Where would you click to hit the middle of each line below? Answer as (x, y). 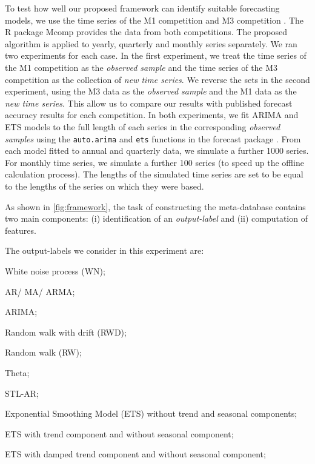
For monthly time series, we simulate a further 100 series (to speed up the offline (154, 162)
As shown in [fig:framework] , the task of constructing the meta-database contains (155, 206)
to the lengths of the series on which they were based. (104, 186)
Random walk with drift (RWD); (66, 332)
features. (21, 230)
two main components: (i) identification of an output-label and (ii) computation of (156, 218)
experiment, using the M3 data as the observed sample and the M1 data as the (151, 91)
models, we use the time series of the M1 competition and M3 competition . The (154, 20)
